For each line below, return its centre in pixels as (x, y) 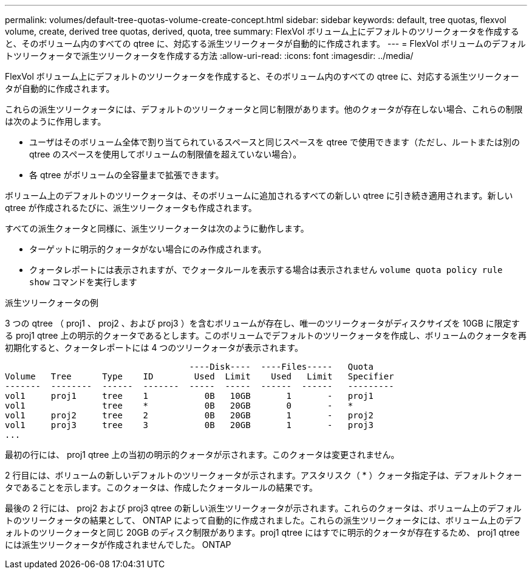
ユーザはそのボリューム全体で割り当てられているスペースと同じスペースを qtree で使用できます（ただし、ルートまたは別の (275, 142)
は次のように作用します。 (56, 121)
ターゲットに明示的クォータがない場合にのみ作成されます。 (148, 249)
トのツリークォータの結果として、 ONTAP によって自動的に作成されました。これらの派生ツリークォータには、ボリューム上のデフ (263, 520)
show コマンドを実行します (83, 282)
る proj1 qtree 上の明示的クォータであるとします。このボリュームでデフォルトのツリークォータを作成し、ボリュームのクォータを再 (266, 335)
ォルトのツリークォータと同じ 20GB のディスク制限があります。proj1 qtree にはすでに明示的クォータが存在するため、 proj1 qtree (262, 532)
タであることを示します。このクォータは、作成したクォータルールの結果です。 (162, 487)
